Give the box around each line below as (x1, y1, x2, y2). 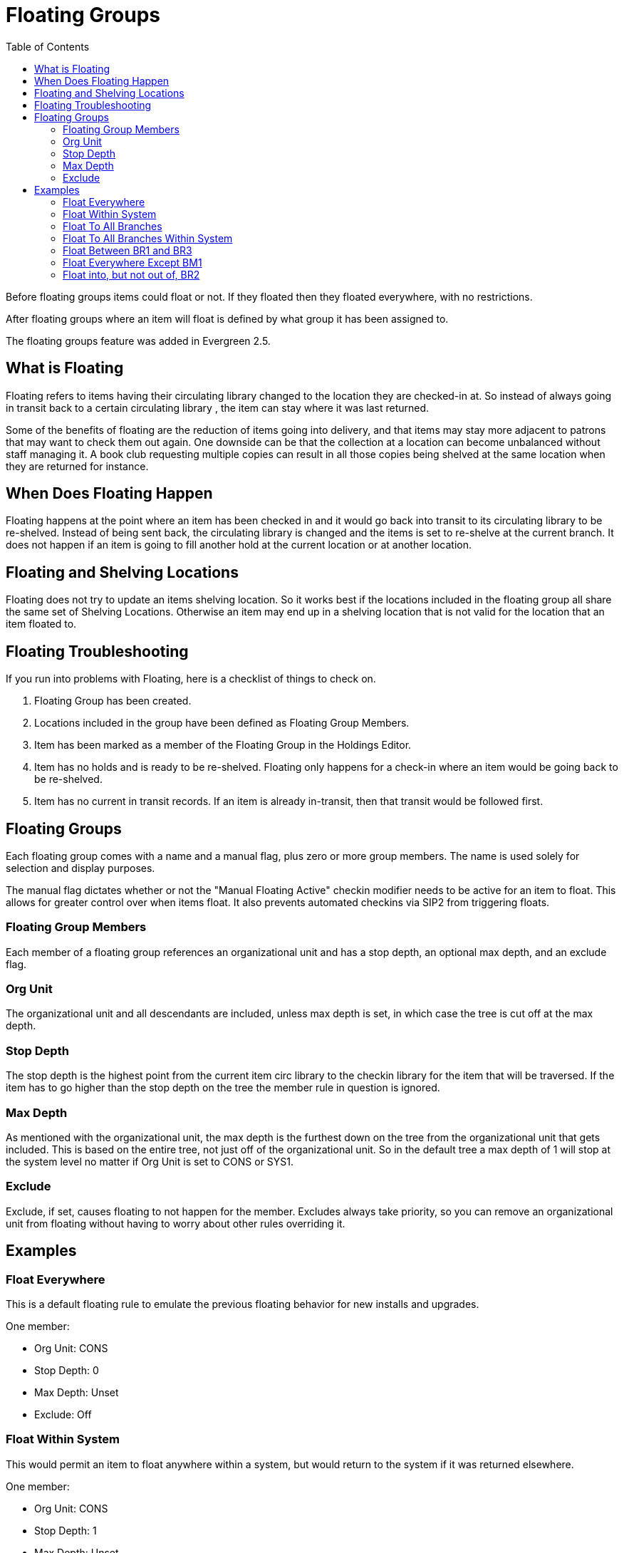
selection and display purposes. (6, 861, 155, 874)
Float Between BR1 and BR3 (63, 244, 192, 256)
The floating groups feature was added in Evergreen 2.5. (6, 334, 271, 347)
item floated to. (6, 618, 77, 630)
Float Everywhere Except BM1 (63, 256, 202, 269)
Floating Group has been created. (34, 695, 192, 707)
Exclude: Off (34, 1408, 92, 1420)
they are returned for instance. (6, 459, 149, 472)
